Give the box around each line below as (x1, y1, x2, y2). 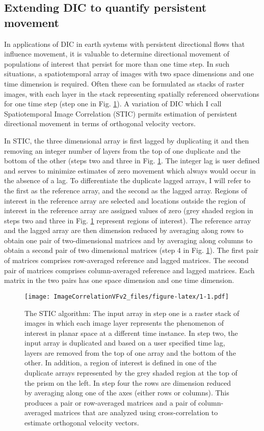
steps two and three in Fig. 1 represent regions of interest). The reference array (4, 215, 251, 225)
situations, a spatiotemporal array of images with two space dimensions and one (4, 68, 254, 79)
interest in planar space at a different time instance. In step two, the (24, 327, 238, 338)
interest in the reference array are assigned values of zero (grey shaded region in (4, 205, 253, 216)
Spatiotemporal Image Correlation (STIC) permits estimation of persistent (4, 108, 237, 119)
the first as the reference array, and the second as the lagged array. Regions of (4, 185, 247, 195)
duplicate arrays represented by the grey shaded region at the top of (24, 367, 237, 378)
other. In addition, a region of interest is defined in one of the (24, 357, 217, 368)
